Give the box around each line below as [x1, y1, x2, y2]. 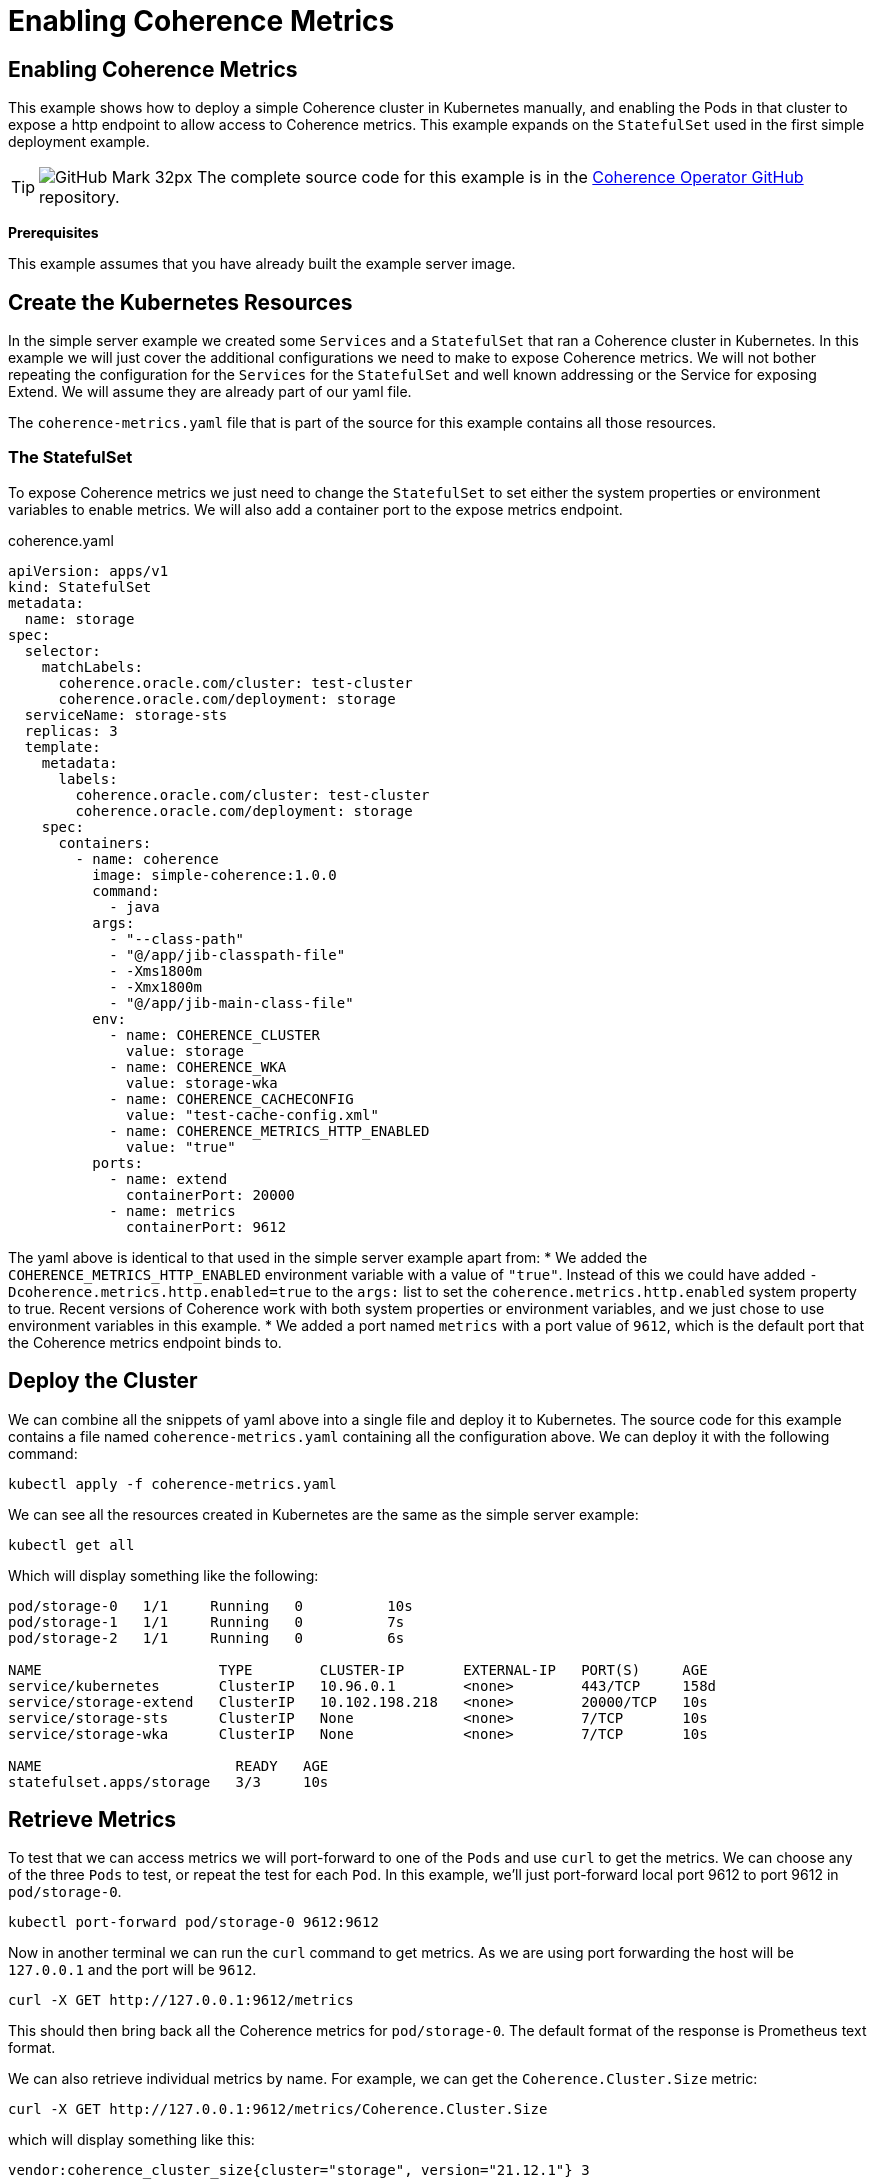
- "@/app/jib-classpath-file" [109, 946, 346, 963]
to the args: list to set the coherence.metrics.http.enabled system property [315, 1282, 857, 1300]
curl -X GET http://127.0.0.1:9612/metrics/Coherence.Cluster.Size [8, 2101, 548, 2118]
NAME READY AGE [8, 1757, 329, 1774]
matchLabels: [41, 658, 143, 675]
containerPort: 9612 [126, 1218, 287, 1235]
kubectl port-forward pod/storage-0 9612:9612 [8, 1914, 379, 1931]
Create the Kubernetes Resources [8, 289, 353, 315]
